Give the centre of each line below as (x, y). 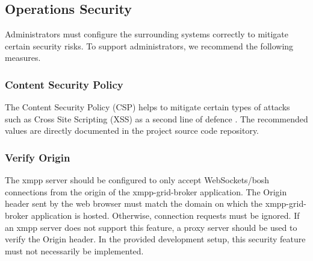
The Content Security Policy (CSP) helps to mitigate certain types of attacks (147, 107)
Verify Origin (38, 157)
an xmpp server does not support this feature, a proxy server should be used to (151, 227)
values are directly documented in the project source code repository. (132, 130)
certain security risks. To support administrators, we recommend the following (149, 46)
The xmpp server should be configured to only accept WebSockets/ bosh (137, 180)
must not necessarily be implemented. (74, 250)
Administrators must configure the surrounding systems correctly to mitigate (147, 34)
